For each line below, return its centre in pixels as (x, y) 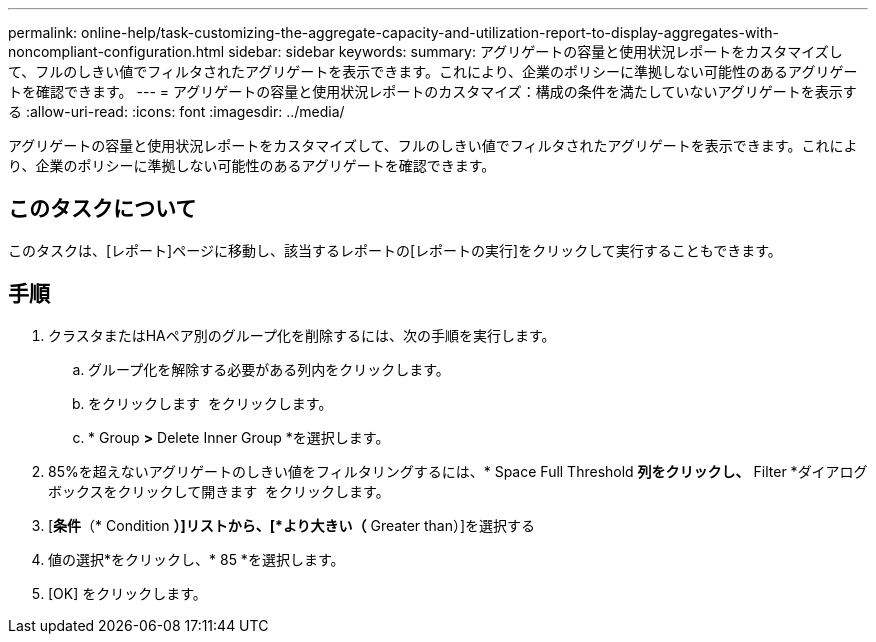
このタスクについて (102, 209)
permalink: (43, 32)
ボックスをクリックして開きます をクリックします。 (219, 491)
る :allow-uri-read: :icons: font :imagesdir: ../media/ (176, 111)
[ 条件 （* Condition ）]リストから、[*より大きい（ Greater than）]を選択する (292, 525)
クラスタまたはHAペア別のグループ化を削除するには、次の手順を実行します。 (302, 335)
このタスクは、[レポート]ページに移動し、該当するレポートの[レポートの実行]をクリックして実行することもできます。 (395, 250)
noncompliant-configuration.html (116, 51)
